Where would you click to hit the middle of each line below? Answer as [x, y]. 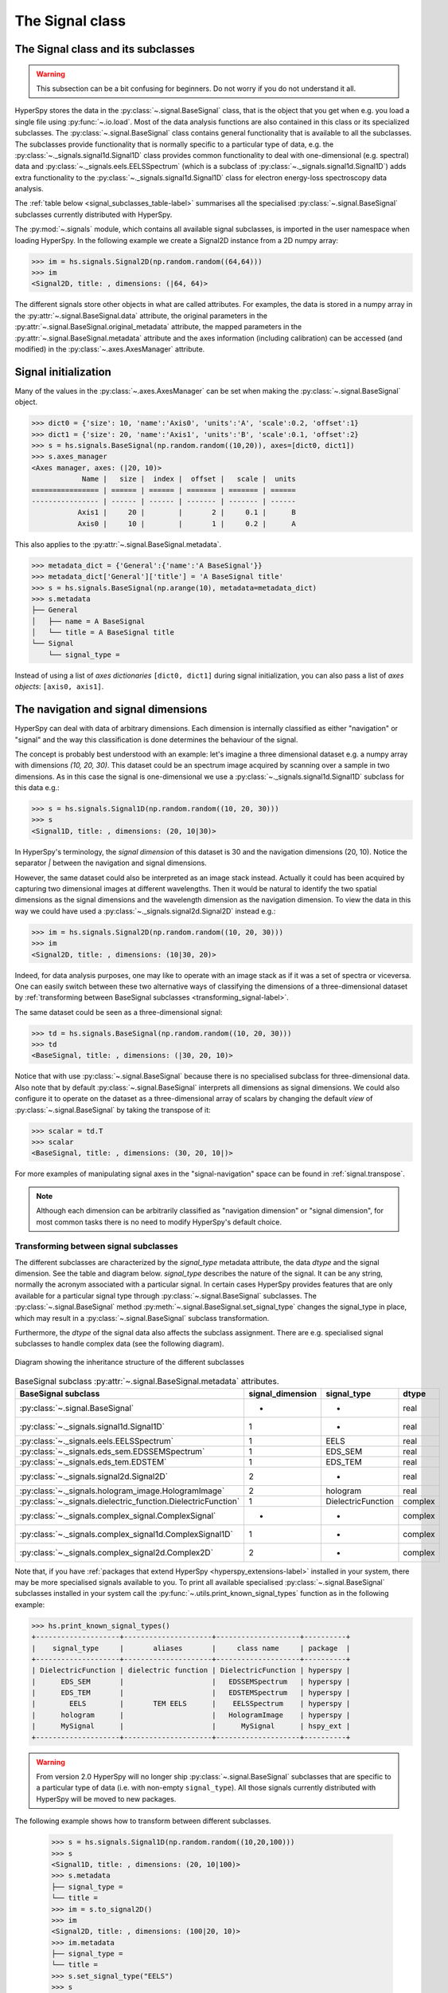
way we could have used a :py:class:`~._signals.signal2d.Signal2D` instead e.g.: [145, 911]
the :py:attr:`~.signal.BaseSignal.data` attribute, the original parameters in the [141, 316]
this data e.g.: [37, 788]
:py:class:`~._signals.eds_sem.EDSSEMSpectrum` [112, 1451]
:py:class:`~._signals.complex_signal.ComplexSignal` [118, 1515]
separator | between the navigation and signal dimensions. [111, 863]
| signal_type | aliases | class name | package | [191, 1648]
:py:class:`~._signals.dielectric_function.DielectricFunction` [130, 1501]
